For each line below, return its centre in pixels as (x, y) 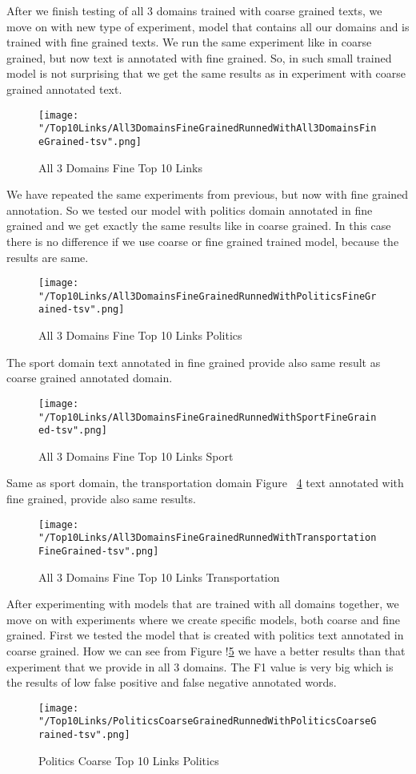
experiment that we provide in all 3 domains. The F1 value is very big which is (200, 666)
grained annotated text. (64, 89)
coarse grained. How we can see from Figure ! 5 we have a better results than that (206, 650)
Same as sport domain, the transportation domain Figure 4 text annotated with (205, 483)
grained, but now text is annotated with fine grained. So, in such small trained (199, 57)
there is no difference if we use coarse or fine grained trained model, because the (203, 241)
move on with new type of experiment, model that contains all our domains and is (208, 26)
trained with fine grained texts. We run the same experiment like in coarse (189, 42)
